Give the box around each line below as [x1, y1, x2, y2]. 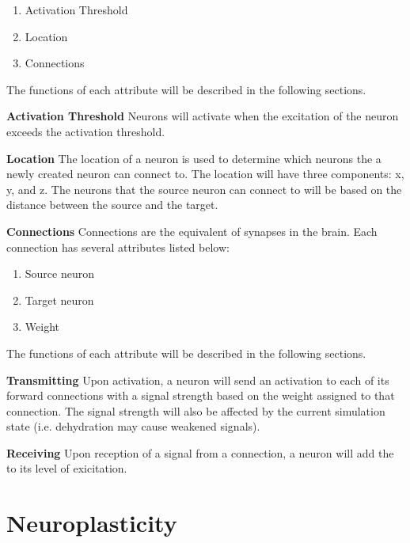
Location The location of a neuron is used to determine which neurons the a [6, 150, 382, 166]
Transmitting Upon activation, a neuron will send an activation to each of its [6, 371, 389, 388]
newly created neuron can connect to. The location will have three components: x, [6, 165, 404, 182]
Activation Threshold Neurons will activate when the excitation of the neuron [6, 108, 399, 124]
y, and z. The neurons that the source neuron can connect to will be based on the [6, 180, 402, 197]
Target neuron [25, 291, 94, 308]
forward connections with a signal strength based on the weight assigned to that [6, 387, 395, 404]
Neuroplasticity [6, 507, 177, 539]
